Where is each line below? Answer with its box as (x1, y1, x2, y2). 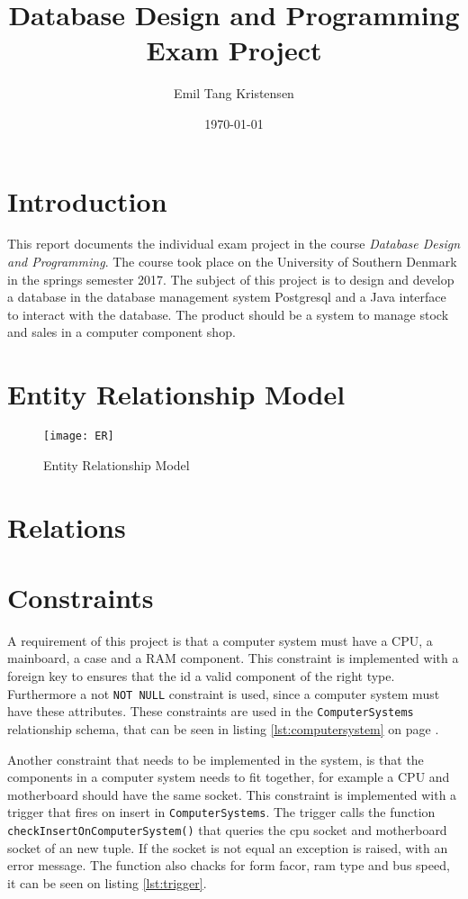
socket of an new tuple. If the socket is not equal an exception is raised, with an (7, 838, 448, 857)
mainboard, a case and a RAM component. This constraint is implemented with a (7, 649, 459, 667)
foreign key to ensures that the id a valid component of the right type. (7, 667, 395, 686)
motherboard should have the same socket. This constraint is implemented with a (7, 785, 457, 804)
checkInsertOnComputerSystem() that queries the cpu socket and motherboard (7, 821, 447, 839)
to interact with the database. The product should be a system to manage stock (7, 304, 449, 323)
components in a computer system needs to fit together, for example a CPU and (7, 767, 450, 786)
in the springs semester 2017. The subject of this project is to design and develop (7, 269, 454, 288)
